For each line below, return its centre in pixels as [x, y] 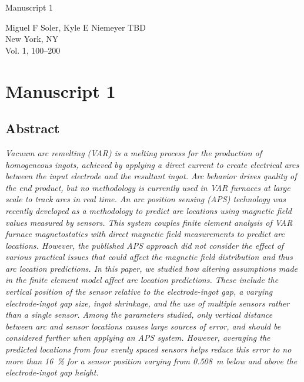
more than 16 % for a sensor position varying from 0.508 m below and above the [151, 360]
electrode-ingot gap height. [52, 372]
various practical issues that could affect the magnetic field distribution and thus [149, 257]
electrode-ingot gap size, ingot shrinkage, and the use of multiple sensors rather [148, 303]
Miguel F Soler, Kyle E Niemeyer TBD [76, 27]
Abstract [33, 128]
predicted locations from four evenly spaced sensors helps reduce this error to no [148, 349]
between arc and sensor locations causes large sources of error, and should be [143, 326]
